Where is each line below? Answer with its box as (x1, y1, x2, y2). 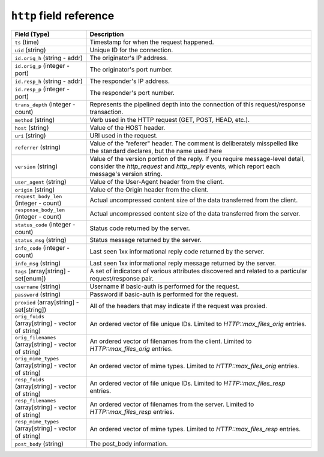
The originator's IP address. (89, 53, 168, 62)
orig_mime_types (14, 355, 59, 362)
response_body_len (14, 207, 65, 213)
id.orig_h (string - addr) (14, 53, 83, 62)
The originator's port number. (89, 65, 173, 73)
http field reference (11, 9, 115, 22)
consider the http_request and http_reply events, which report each (89, 162, 280, 171)
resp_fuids (14, 376, 45, 383)
